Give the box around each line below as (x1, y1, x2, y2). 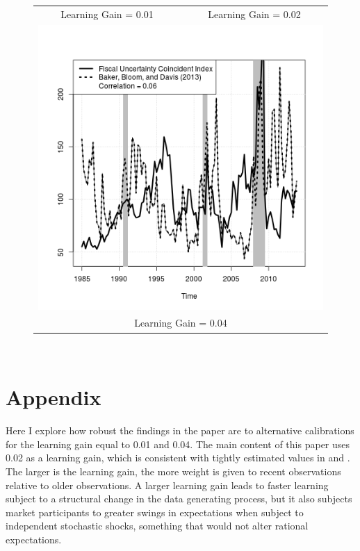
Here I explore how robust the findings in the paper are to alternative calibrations (6, 423, 354, 438)
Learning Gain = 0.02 (208, 6, 301, 21)
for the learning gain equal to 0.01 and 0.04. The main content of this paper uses (6, 436, 350, 451)
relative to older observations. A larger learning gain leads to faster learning (6, 477, 329, 492)
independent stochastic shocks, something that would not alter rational (6, 518, 309, 533)
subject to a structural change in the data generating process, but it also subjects (6, 491, 352, 506)
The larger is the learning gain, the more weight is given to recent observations (6, 464, 341, 479)
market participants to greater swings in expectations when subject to (6, 504, 304, 519)
